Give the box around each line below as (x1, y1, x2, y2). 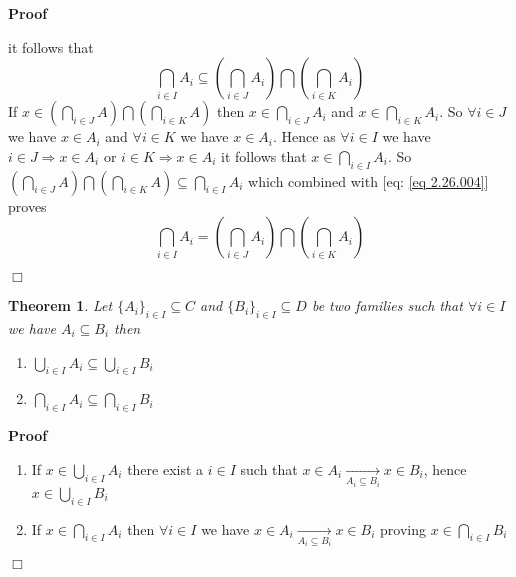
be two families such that (311, 295, 463, 316)
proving (380, 518, 426, 539)
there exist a (127, 458, 204, 479)
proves (8, 195, 47, 216)
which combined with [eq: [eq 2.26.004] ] (248, 170, 489, 191)
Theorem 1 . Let (8, 295, 113, 316)
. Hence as (273, 126, 336, 147)
